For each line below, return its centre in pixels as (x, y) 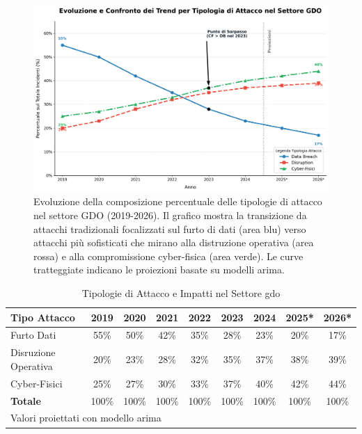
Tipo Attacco (43, 317)
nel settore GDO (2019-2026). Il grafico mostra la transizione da (170, 215)
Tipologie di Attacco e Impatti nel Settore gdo (181, 293)
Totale (26, 400)
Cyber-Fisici (37, 383)
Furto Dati (33, 335)
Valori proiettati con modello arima (86, 418)
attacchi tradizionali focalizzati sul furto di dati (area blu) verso (170, 228)
